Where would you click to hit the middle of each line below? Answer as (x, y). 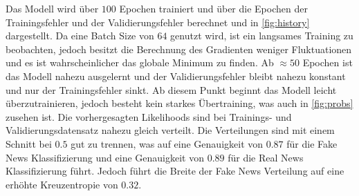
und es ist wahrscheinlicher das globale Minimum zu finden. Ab (140, 62)
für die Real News (266, 157)
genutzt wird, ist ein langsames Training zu (262, 36)
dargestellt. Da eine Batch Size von (80, 36)
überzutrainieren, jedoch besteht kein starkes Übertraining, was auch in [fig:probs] (179, 103)
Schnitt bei (29, 143)
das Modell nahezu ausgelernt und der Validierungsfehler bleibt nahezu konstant (176, 76)
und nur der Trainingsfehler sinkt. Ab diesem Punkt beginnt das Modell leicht (171, 89)
